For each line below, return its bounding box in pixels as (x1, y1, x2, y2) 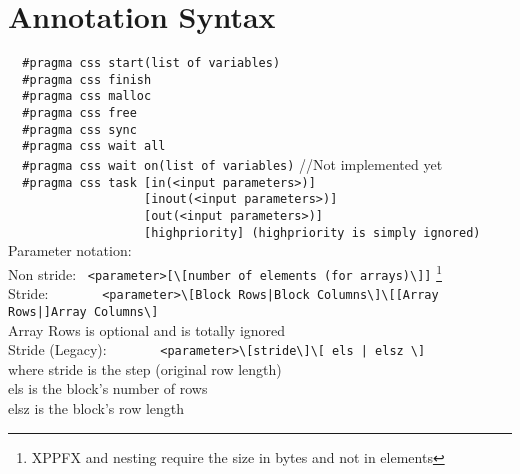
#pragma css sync (22, 122, 137, 137)
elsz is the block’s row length (8, 398, 185, 418)
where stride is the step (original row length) (8, 358, 282, 379)
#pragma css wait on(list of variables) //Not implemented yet (22, 154, 443, 175)
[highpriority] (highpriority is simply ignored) (144, 225, 481, 240)
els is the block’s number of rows (8, 378, 208, 399)
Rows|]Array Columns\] (8, 304, 159, 319)
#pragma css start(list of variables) (22, 56, 281, 71)
